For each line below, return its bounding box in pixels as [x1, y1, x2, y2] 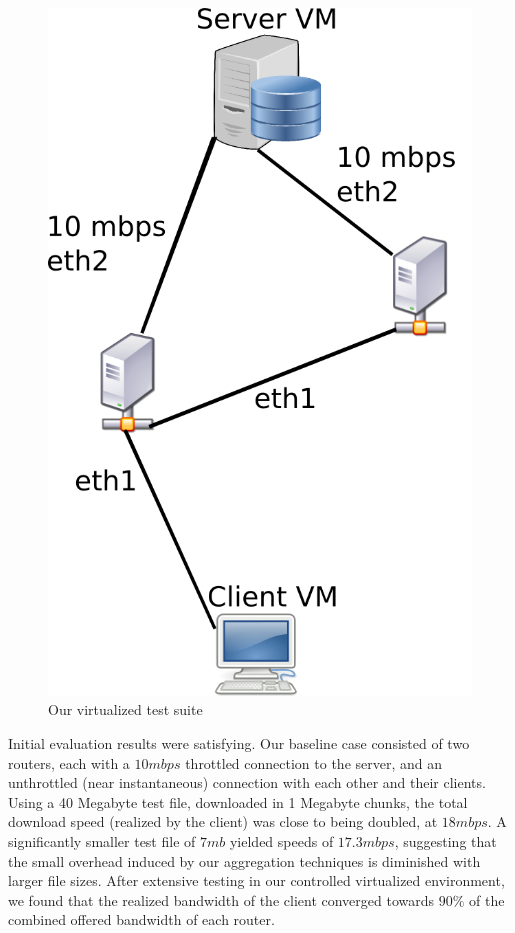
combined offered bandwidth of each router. [8, 909, 275, 930]
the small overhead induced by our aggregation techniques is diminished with [8, 850, 481, 871]
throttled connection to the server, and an [185, 752, 443, 773]
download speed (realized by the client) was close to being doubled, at [8, 811, 438, 832]
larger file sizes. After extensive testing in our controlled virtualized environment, [8, 870, 505, 891]
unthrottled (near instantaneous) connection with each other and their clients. [8, 772, 486, 793]
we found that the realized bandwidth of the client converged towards [8, 889, 435, 910]
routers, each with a [8, 752, 130, 773]
